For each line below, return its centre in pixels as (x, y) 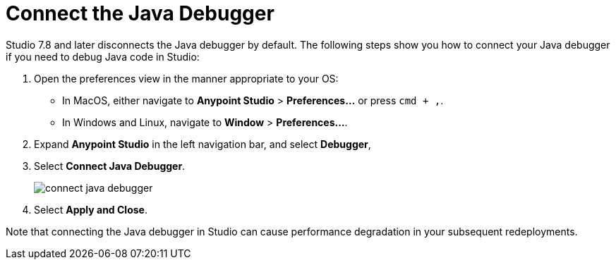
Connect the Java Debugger (140, 13)
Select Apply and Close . (91, 209)
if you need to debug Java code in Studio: (103, 56)
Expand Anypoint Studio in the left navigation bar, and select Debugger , (203, 144)
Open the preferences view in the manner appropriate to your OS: (186, 78)
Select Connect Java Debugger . (110, 166)
